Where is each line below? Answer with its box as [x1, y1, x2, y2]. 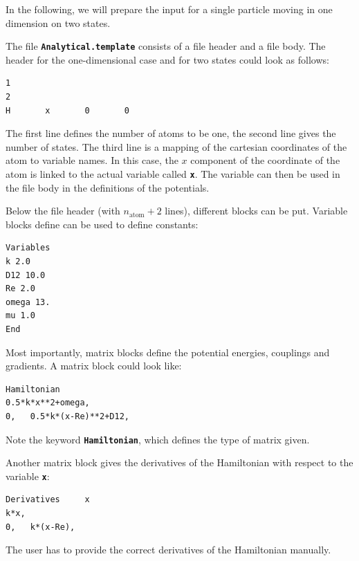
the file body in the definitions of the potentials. [6, 180, 210, 194]
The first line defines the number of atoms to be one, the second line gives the [6, 126, 336, 140]
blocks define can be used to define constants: [6, 217, 199, 231]
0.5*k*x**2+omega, [6, 398, 90, 408]
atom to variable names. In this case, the [6, 153, 178, 167]
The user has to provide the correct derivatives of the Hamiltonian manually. [6, 542, 331, 557]
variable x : [6, 468, 50, 483]
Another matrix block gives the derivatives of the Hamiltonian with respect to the [6, 455, 353, 470]
